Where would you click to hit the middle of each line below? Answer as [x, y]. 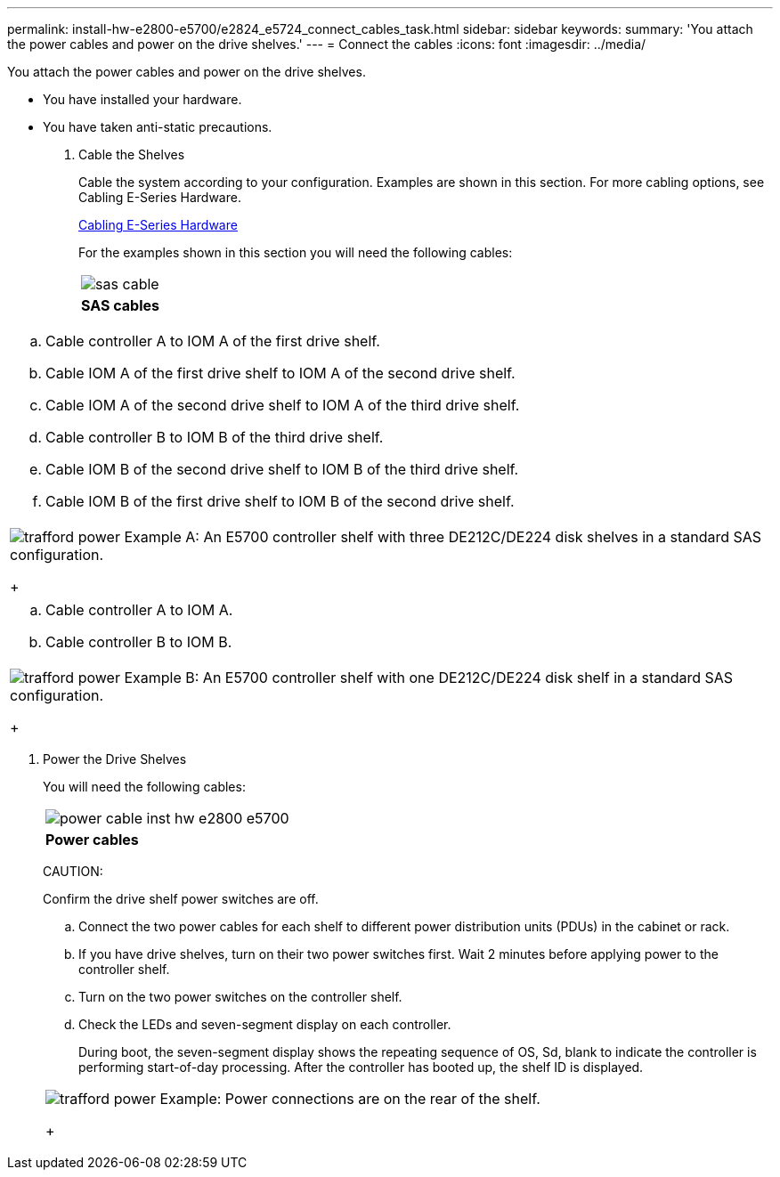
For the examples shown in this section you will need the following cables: [296, 252]
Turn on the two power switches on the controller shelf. [240, 997]
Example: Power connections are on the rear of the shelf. [350, 1099]
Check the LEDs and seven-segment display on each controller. [265, 1024]
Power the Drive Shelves [115, 759]
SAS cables [120, 305]
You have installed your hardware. [142, 99]
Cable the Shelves [132, 154]
